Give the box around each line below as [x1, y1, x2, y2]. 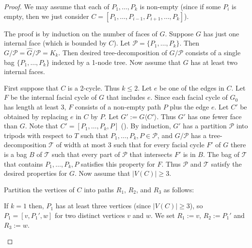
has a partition [183, 121, 227, 131]
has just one [203, 28, 239, 38]
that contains [4, 158, 43, 169]
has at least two [190, 57, 237, 67]
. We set [150, 210, 175, 220]
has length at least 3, [4, 101, 66, 111]
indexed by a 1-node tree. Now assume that [51, 57, 181, 67]
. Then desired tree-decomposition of [58, 47, 167, 57]
